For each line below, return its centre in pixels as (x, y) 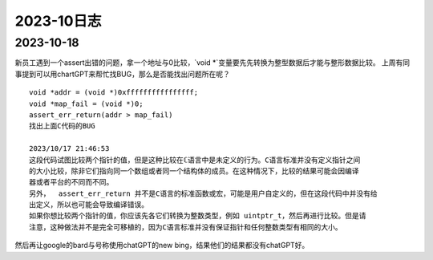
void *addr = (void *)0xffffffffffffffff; (114, 93)
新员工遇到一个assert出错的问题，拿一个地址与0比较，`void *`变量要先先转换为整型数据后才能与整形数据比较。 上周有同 (212, 63)
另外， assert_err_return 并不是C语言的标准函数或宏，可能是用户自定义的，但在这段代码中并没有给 (204, 193)
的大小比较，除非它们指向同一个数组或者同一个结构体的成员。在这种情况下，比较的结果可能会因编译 (194, 171)
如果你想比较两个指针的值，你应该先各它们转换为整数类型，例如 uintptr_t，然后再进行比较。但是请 (198, 216)
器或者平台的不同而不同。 (71, 182)
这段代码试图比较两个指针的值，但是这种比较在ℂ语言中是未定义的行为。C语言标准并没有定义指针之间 (195, 160)
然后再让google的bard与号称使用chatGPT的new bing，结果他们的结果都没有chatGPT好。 (162, 246)
